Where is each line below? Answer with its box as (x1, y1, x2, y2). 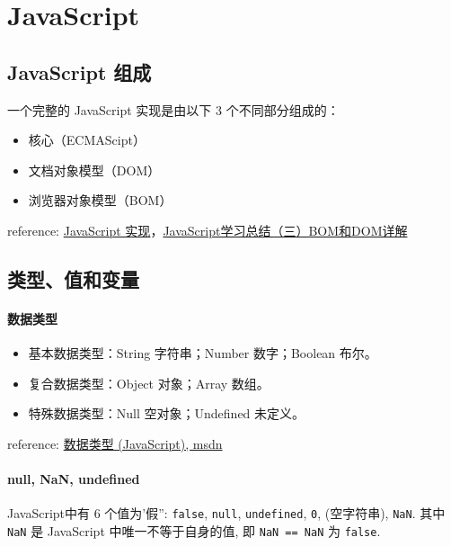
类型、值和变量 (7, 264, 139, 292)
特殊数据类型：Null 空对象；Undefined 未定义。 (28, 404, 305, 423)
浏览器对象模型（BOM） (28, 191, 172, 210)
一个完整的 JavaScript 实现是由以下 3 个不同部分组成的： (7, 100, 340, 119)
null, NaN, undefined (7, 470, 140, 488)
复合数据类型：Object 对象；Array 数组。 (28, 373, 270, 392)
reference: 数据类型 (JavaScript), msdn (7, 434, 223, 452)
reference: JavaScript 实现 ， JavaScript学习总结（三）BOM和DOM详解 (7, 220, 408, 239)
